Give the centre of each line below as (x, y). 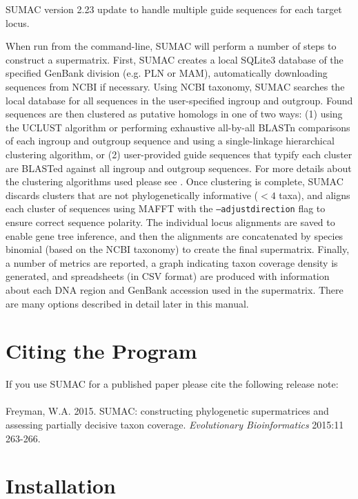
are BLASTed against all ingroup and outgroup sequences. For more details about (179, 168)
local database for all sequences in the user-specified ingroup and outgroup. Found (179, 100)
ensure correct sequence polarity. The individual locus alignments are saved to (170, 222)
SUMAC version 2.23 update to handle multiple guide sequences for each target (174, 9)
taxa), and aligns (315, 195)
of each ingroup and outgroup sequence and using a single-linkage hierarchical (170, 141)
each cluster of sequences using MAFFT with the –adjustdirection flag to (166, 208)
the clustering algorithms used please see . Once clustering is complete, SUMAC (175, 181)
